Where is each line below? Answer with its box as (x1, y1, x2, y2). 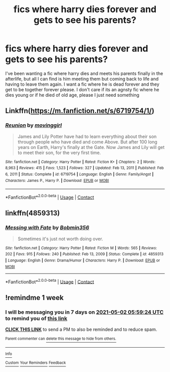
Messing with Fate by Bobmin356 (5, 224, 90, 231)
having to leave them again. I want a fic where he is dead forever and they (5, 81, 159, 87)
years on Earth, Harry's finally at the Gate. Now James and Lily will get (17, 144, 165, 150)
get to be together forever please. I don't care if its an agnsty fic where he (5, 86, 159, 92)
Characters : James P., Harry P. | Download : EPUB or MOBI (5, 178, 109, 183)
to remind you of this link (5, 315, 67, 322)
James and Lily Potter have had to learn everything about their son (17, 133, 157, 139)
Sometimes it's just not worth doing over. (17, 236, 103, 242)
